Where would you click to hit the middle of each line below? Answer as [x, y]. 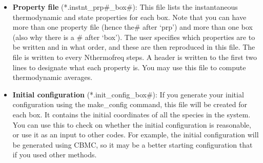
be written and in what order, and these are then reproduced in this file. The [134, 47]
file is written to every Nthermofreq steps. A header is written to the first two [135, 57]
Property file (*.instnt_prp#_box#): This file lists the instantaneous [125, 7]
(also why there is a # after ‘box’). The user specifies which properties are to [134, 37]
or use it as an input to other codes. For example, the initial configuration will [136, 135]
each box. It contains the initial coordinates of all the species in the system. [131, 114]
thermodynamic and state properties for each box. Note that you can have [129, 17]
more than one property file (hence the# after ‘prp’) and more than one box [133, 27]
